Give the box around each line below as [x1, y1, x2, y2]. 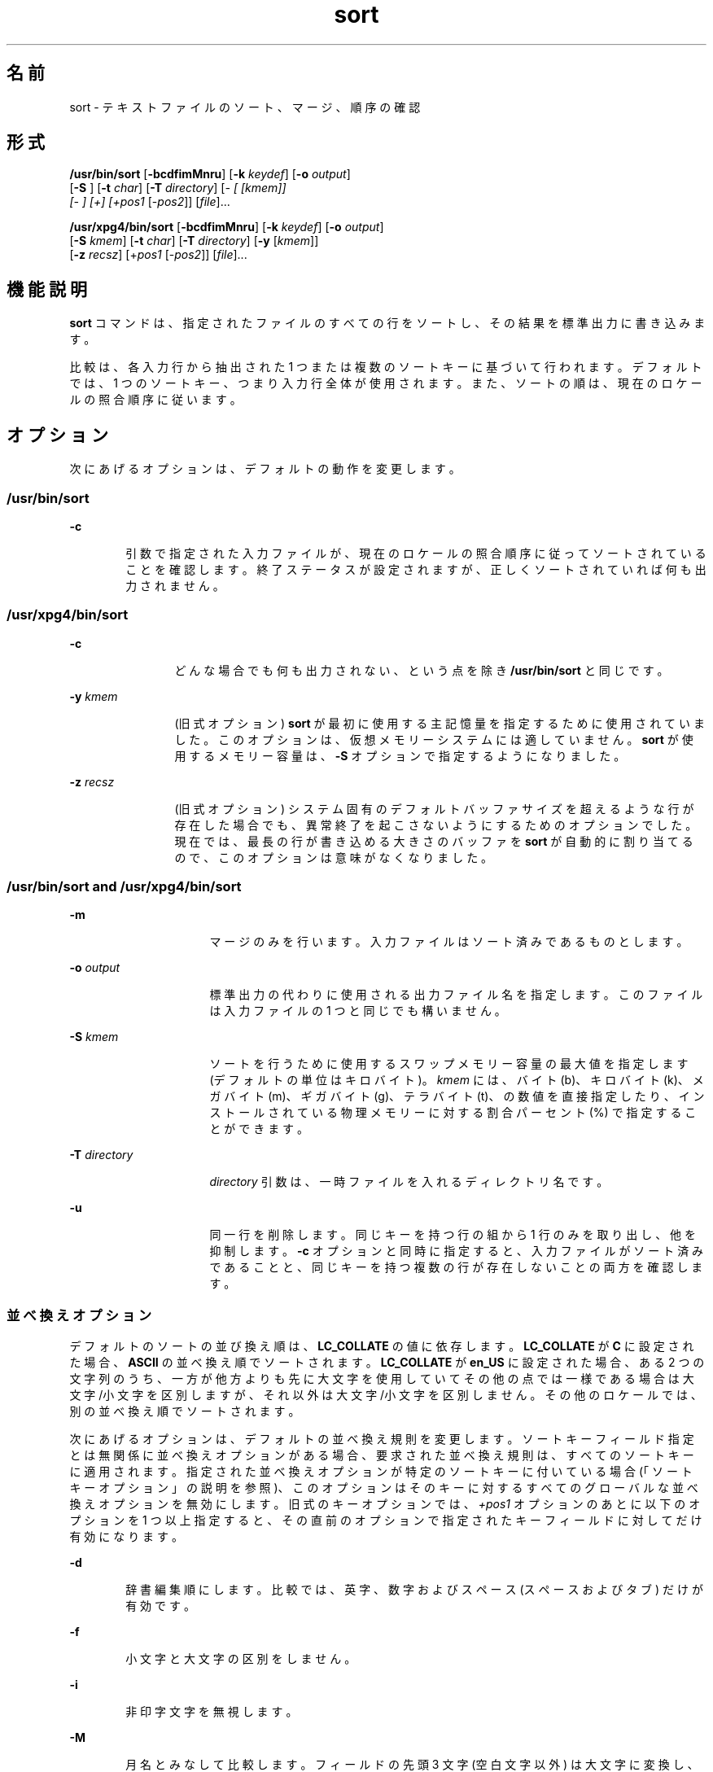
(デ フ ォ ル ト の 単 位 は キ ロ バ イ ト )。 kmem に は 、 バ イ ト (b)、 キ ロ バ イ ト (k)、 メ [209, 1073, 704, 1087]
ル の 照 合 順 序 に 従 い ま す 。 [69, 392, 242, 407]
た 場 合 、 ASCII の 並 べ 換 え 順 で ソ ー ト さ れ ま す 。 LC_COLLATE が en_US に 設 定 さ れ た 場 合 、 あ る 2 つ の [69, 1355, 705, 1370]
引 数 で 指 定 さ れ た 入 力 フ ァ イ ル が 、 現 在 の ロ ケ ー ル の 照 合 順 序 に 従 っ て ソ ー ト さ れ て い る [125, 545, 706, 560]
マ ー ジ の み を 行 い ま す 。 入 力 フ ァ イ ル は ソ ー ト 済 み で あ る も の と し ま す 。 [209, 934, 689, 949]
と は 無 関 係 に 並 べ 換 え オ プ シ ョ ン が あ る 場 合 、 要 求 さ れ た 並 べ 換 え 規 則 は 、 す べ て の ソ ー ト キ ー [69, 1448, 694, 1463]
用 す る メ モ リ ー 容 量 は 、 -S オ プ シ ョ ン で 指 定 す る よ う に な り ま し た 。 [174, 748, 626, 763]
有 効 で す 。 [125, 1599, 195, 1613]
